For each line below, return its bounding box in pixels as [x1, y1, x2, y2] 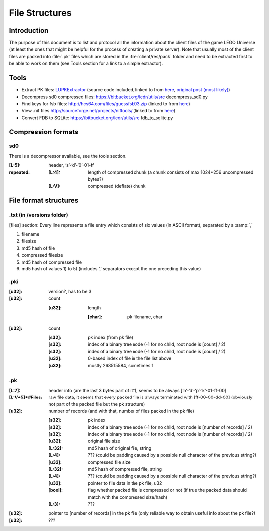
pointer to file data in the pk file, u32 [88, 480, 162, 486]
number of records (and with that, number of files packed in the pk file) [48, 408, 194, 414]
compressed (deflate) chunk [88, 183, 146, 189]
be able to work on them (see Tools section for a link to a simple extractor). [9, 60, 163, 67]
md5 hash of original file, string [88, 445, 152, 451]
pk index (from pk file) [88, 334, 134, 341]
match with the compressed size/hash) [88, 494, 168, 500]
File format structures [9, 196, 79, 205]
